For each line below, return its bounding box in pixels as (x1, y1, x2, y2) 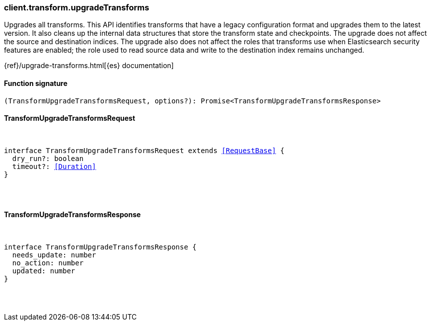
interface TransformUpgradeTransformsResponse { (4, 243, 197, 251)
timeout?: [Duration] (12, 162, 96, 170)
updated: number (12, 267, 75, 275)
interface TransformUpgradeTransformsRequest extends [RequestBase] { (4, 146, 285, 155)
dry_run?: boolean (12, 154, 84, 162)
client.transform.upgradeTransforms (4, 2, 149, 12)
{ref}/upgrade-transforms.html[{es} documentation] (4, 61, 174, 70)
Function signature (4, 79, 68, 87)
